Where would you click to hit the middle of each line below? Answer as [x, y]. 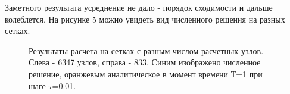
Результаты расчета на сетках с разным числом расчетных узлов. [146, 50]
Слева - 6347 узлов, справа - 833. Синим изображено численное [145, 62]
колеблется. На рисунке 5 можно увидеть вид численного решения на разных [145, 19]
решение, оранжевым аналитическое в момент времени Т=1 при [146, 73]
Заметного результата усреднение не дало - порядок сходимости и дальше [139, 7]
